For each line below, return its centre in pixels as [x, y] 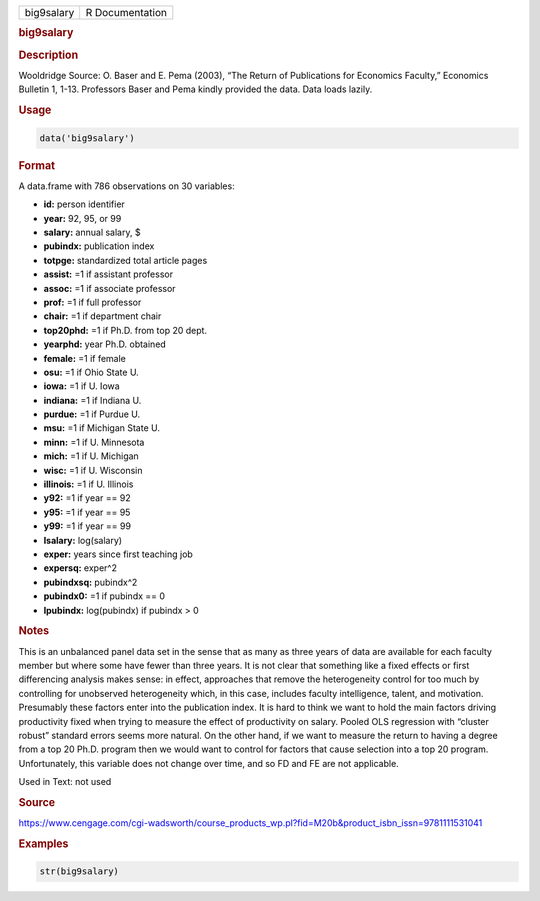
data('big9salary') [87, 138]
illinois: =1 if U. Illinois [88, 484]
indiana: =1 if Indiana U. [92, 400]
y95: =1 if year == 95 [87, 512]
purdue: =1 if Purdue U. [91, 414]
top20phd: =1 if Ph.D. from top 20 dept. [125, 330]
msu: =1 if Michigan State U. [101, 428]
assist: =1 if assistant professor [108, 274]
